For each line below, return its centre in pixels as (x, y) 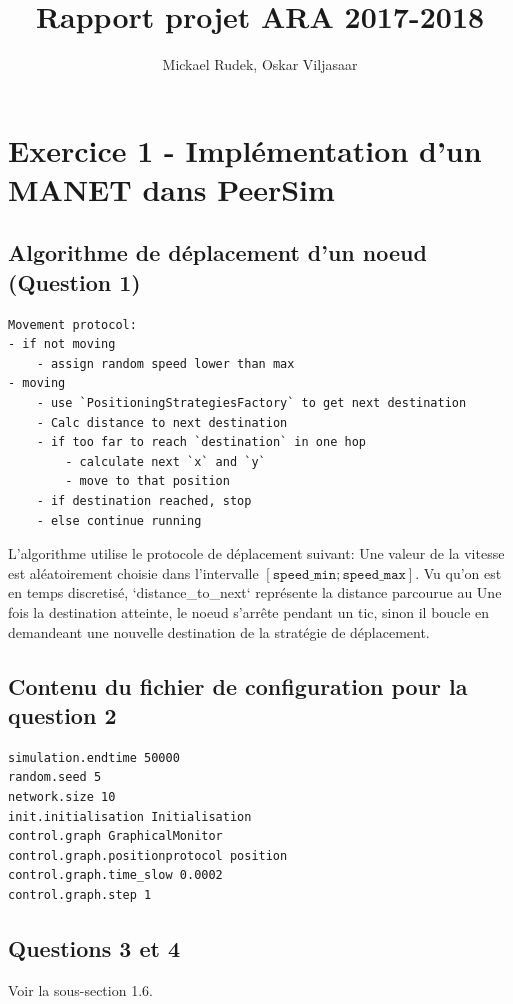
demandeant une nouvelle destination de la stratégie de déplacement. (219, 631)
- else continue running (119, 520)
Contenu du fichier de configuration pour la (238, 685)
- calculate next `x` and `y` (165, 461)
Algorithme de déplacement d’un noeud (217, 252)
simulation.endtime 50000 (94, 757)
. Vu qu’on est (458, 572)
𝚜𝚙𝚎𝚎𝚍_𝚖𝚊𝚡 (374, 574)
